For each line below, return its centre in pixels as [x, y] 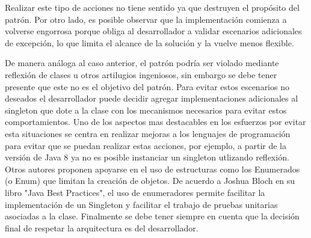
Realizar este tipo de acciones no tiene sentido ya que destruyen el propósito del [152, 7]
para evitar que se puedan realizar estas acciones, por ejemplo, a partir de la [146, 145]
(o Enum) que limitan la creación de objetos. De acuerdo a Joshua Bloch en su [150, 181]
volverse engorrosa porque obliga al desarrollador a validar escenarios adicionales [153, 31]
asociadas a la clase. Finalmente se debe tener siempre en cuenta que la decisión [152, 216]
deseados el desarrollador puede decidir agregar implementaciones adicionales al [152, 98]
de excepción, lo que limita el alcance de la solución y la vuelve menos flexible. [149, 42]
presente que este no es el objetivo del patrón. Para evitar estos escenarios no [147, 86]
